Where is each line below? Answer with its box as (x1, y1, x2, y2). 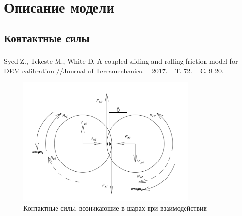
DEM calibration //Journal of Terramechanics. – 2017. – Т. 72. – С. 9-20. (4, 65, 223, 75)
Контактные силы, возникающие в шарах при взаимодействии (23, 202, 207, 213)
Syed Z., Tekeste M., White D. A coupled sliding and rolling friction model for (4, 56, 238, 66)
